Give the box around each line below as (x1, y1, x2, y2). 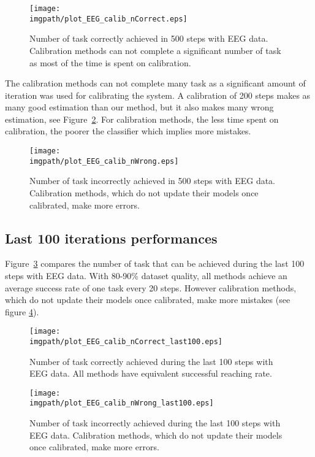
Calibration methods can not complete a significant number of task (29, 44, 281, 56)
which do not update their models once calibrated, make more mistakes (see (5, 293, 290, 306)
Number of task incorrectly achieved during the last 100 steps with (29, 417, 281, 429)
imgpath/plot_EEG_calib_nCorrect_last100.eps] (29, 337, 222, 346)
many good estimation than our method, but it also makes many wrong (5, 101, 274, 113)
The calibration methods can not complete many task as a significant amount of (5, 77, 306, 90)
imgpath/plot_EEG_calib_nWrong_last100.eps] (29, 399, 214, 408)
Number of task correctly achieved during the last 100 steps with (29, 355, 273, 367)
